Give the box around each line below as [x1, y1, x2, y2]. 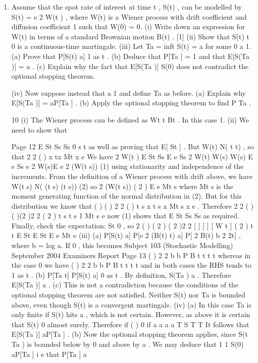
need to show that [11, 124, 67, 135]
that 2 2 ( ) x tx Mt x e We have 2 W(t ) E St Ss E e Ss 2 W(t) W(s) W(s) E [11, 151, 253, 161]
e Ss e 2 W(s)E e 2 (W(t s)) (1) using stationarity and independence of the [11, 161, 244, 171]
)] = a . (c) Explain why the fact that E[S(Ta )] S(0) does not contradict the [11, 60, 248, 71]
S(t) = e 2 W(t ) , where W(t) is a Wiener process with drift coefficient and [11, 11, 247, 22]
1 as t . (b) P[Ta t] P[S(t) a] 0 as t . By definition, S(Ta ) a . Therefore [11, 269, 231, 280]
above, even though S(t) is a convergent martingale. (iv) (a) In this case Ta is [11, 299, 251, 310]
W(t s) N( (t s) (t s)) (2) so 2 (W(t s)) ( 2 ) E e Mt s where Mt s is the [11, 180, 233, 191]
